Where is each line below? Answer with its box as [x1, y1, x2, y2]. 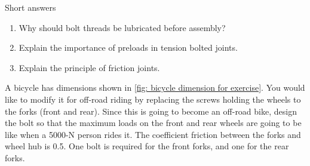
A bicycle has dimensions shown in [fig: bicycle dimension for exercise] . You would [5, 81, 305, 94]
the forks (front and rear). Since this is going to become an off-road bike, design [5, 104, 297, 117]
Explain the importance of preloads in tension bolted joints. [19, 41, 238, 54]
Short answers [5, 1, 56, 13]
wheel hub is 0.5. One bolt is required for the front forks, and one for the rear [5, 140, 289, 152]
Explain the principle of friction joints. [19, 61, 160, 73]
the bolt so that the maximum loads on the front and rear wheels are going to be [5, 116, 302, 129]
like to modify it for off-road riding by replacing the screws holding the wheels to [5, 93, 301, 105]
